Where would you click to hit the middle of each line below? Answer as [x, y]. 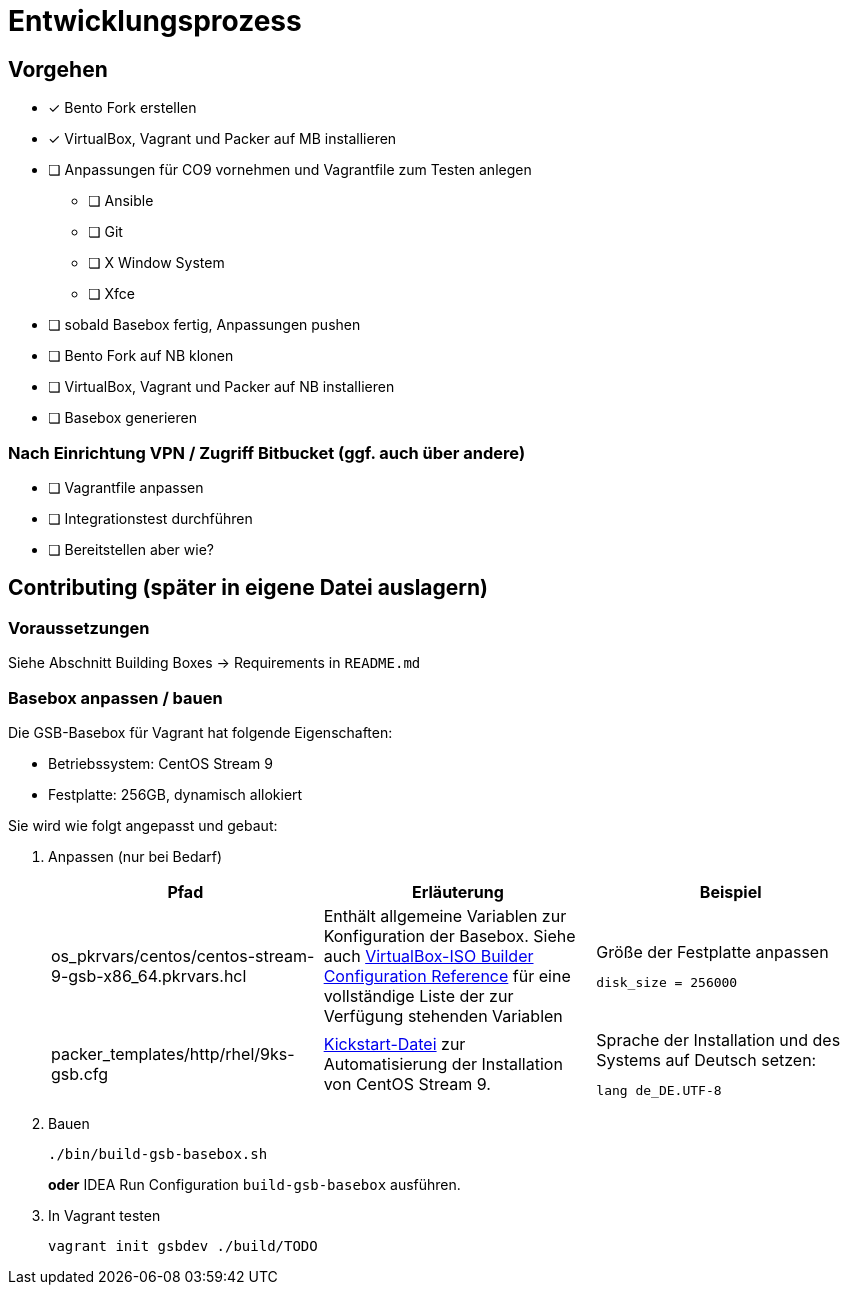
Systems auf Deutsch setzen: [706, 1059]
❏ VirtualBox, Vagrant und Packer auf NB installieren [221, 387]
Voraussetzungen [79, 627]
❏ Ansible [121, 201]
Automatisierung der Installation [443, 1063]
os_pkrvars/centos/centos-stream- [183, 955]
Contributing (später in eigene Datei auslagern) [248, 588]
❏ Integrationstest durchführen [150, 518]
